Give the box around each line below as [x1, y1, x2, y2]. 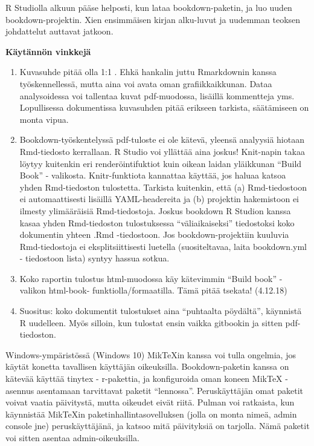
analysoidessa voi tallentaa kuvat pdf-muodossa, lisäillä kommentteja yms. [19, 89, 295, 102]
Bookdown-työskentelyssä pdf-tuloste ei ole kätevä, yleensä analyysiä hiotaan [19, 133, 304, 146]
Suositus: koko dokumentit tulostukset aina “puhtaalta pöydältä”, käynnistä [19, 304, 302, 317]
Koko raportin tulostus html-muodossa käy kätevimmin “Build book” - [19, 272, 283, 284]
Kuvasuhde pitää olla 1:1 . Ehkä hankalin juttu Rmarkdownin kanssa [19, 65, 277, 78]
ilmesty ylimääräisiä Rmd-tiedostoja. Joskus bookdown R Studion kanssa [19, 204, 291, 217]
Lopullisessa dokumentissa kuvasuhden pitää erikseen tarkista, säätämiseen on [19, 101, 309, 114]
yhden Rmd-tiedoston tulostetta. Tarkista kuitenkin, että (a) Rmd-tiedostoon [19, 180, 307, 193]
